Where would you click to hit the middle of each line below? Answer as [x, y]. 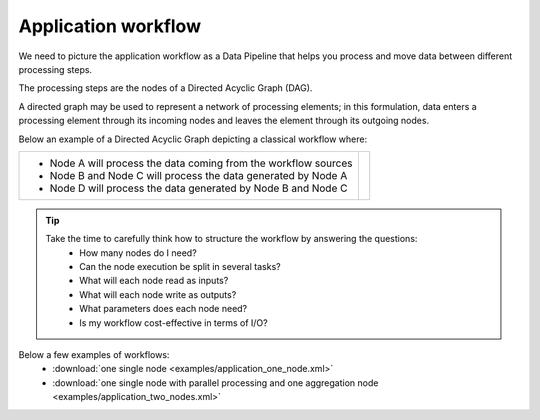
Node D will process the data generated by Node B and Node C [198, 188]
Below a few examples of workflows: [94, 355]
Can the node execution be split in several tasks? [180, 267]
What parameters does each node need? [163, 309]
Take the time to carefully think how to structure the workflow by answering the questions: [231, 239]
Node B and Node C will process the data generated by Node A [198, 175]
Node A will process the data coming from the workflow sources [201, 163]
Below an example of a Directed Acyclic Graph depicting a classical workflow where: [193, 139]
